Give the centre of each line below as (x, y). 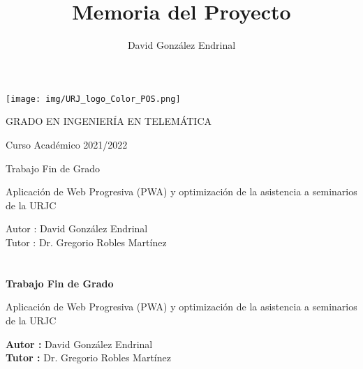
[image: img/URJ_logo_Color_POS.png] (93, 99)
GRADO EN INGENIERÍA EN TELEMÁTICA (109, 121)
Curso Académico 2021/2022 (67, 144)
